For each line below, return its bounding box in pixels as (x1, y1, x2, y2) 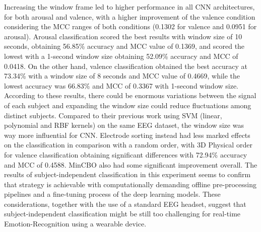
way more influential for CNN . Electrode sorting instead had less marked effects (4, 129, 250, 140)
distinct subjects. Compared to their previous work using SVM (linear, (4, 110, 222, 120)
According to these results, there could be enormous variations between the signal (4, 90, 256, 101)
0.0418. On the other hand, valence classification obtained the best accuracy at (4, 60, 247, 71)
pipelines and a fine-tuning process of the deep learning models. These (4, 189, 221, 199)
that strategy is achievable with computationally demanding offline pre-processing (4, 179, 256, 189)
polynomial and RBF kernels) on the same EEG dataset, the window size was (4, 120, 244, 130)
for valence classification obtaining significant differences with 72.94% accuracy (4, 149, 247, 160)
